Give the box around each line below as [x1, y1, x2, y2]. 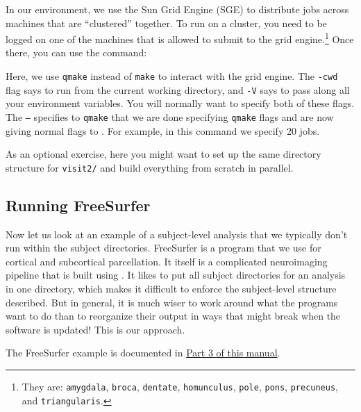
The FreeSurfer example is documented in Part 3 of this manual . [6, 345, 280, 360]
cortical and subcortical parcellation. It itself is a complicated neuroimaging [6, 254, 328, 268]
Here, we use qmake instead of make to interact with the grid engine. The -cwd [6, 69, 338, 83]
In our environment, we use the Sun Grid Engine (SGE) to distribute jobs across [6, 2, 349, 16]
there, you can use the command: [6, 45, 147, 60]
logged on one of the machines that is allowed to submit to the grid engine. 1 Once [6, 30, 354, 46]
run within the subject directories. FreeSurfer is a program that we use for [6, 240, 321, 255]
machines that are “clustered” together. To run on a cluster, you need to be [6, 15, 327, 30]
